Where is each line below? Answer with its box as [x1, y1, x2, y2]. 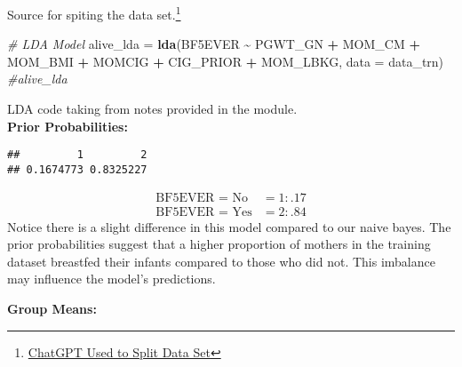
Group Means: [7, 299, 97, 317]
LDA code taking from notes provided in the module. [7, 100, 298, 118]
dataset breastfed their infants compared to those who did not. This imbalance [7, 251, 435, 270]
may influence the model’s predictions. [7, 269, 216, 288]
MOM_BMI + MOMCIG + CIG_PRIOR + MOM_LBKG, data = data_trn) [7, 52, 444, 70]
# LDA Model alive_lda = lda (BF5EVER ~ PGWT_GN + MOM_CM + [7, 35, 420, 53]
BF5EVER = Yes [155, 205, 252, 219]
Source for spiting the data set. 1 [7, 3, 181, 23]
